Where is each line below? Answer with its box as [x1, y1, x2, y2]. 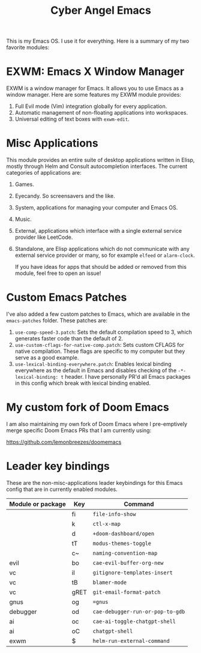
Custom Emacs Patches [6, 290, 127, 304]
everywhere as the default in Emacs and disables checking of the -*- [14, 367, 186, 374]
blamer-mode [92, 579, 127, 586]
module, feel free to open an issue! [14, 269, 101, 277]
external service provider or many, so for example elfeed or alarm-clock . [14, 251, 195, 259]
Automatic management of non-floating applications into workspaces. [14, 109, 188, 116]
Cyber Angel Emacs [50, 4, 152, 17]
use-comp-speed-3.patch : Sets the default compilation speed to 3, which [14, 328, 192, 336]
